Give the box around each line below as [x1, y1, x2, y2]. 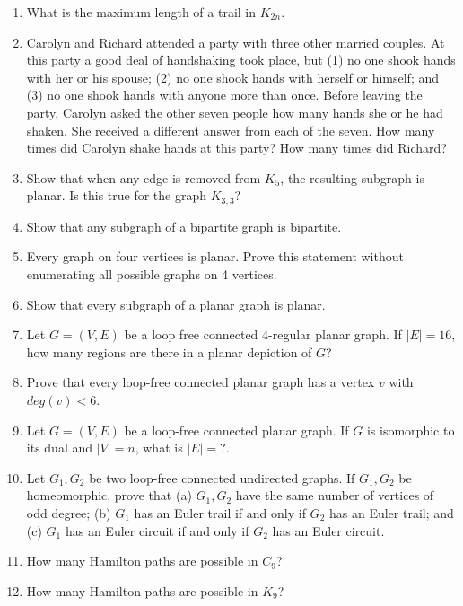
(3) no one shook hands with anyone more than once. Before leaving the [26, 85, 423, 104]
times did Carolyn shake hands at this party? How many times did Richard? [26, 138, 447, 157]
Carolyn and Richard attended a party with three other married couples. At [26, 32, 445, 51]
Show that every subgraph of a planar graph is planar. [26, 294, 326, 313]
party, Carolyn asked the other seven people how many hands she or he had [26, 102, 443, 121]
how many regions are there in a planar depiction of [26, 342, 312, 361]
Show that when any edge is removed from [26, 168, 261, 187]
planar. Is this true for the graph [26, 186, 207, 205]
